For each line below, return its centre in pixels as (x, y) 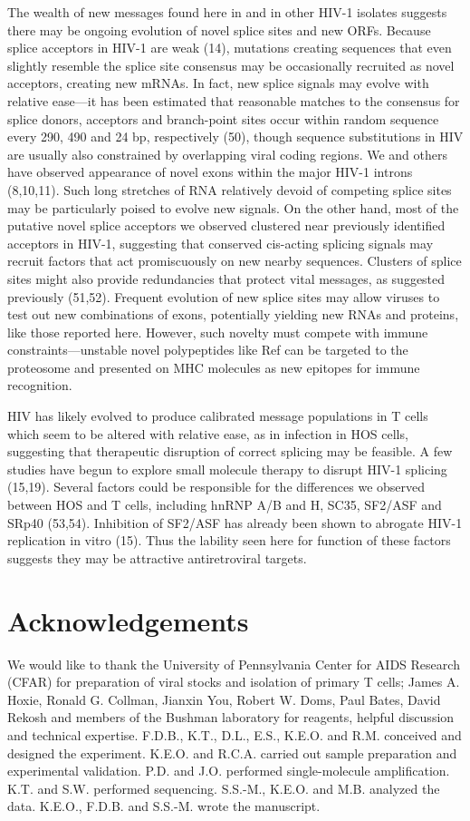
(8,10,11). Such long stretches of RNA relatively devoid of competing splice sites (230, 189)
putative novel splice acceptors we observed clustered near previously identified (226, 225)
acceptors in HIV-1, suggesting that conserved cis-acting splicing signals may (221, 243)
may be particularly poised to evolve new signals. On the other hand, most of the (233, 207)
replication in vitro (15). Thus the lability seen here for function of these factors (229, 540)
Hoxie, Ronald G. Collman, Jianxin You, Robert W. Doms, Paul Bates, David (224, 699)
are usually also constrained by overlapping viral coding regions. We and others (227, 154)
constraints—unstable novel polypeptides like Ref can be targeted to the (208, 350)
